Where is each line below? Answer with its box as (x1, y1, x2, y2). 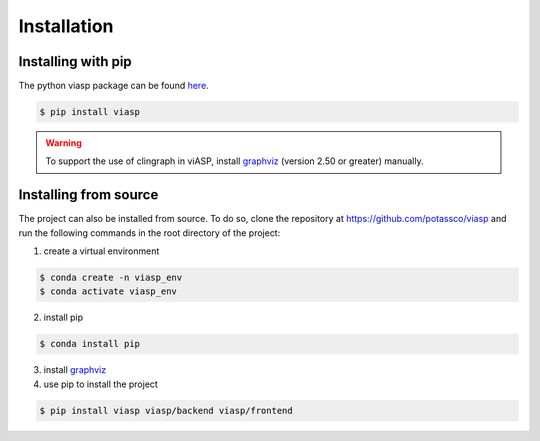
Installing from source (18, 186, 159, 204)
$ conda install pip (39, 338, 140, 350)
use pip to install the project (43, 378, 159, 390)
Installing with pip (18, 53, 132, 70)
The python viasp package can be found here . (18, 80, 209, 92)
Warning (45, 137, 82, 149)
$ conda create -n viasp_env (39, 272, 183, 284)
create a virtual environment (43, 245, 160, 257)
